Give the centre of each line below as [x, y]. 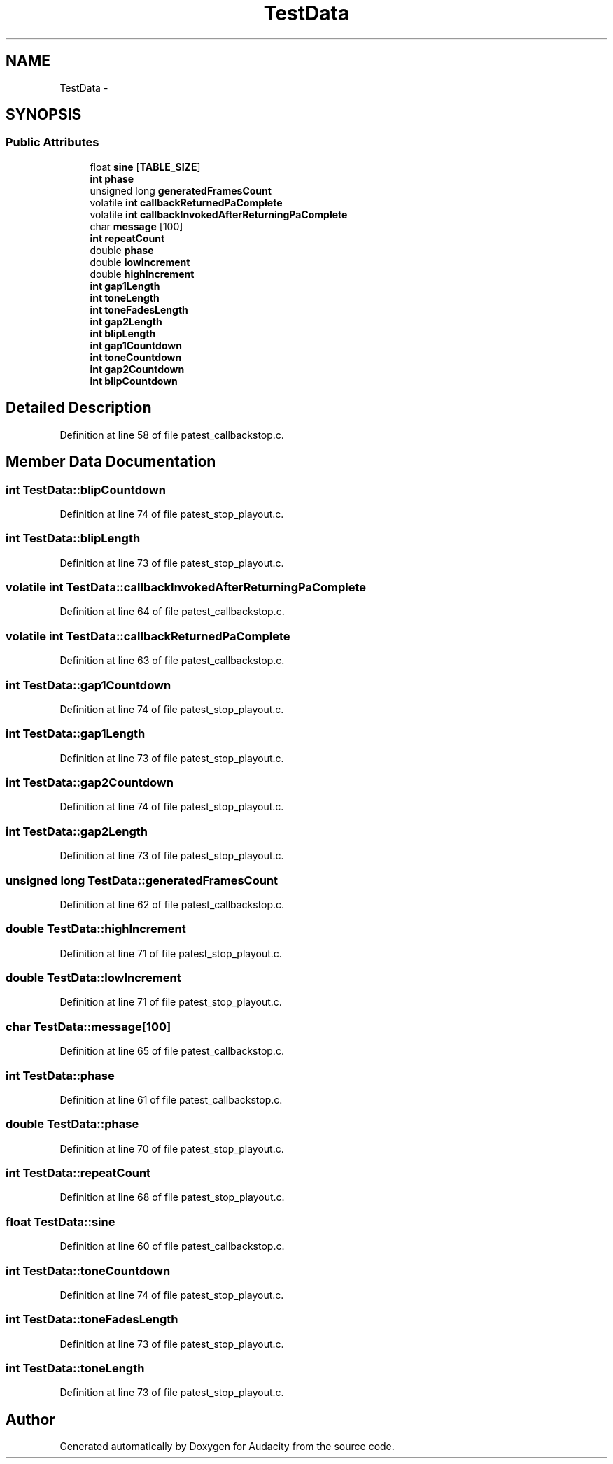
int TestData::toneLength [75, 1368]
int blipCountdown [134, 381]
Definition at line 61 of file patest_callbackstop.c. [171, 1099]
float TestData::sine [61, 1222]
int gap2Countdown [137, 369]
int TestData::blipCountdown [86, 490]
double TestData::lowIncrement [93, 978]
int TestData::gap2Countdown [90, 782]
